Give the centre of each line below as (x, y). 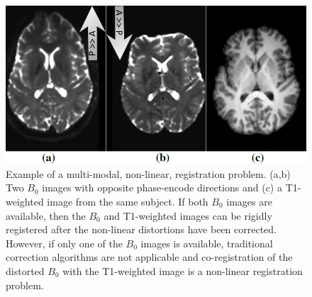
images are (249, 201)
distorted (25, 270)
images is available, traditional (207, 243)
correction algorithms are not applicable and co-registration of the (149, 257)
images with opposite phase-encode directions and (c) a (162, 187)
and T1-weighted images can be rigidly (188, 215)
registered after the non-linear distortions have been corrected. (141, 229)
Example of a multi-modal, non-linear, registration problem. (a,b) (148, 173)
